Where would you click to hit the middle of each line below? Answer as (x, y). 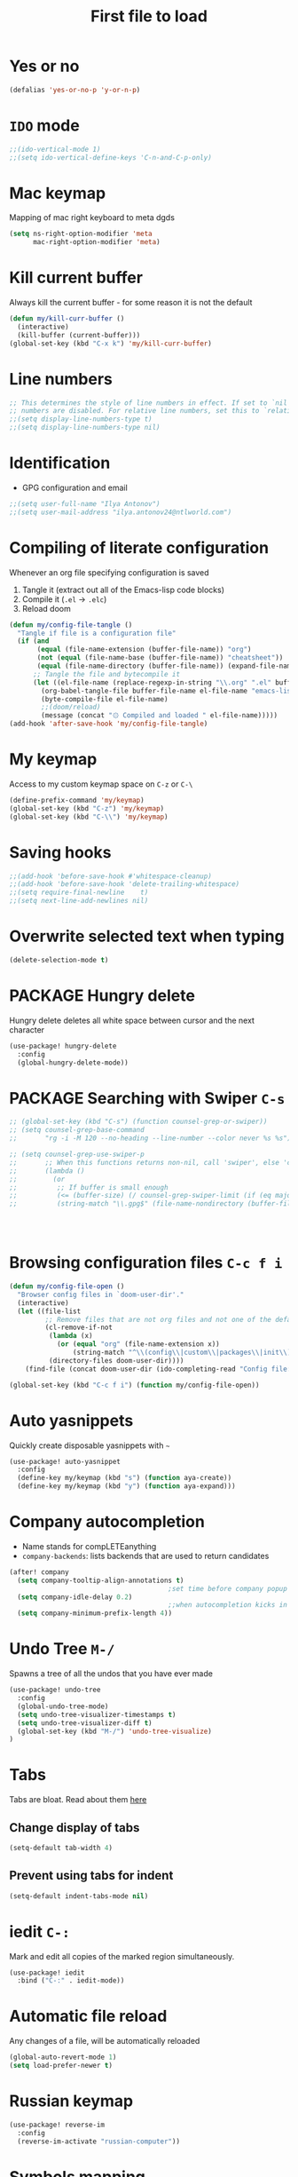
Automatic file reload (88, 2016)
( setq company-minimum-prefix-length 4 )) (95, 1613)
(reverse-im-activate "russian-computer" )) (98, 2141)
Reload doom (46, 608)
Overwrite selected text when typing (147, 936)
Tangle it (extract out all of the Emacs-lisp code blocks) (123, 590)
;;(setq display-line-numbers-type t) (81, 419)
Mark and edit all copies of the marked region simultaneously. (122, 1956)
